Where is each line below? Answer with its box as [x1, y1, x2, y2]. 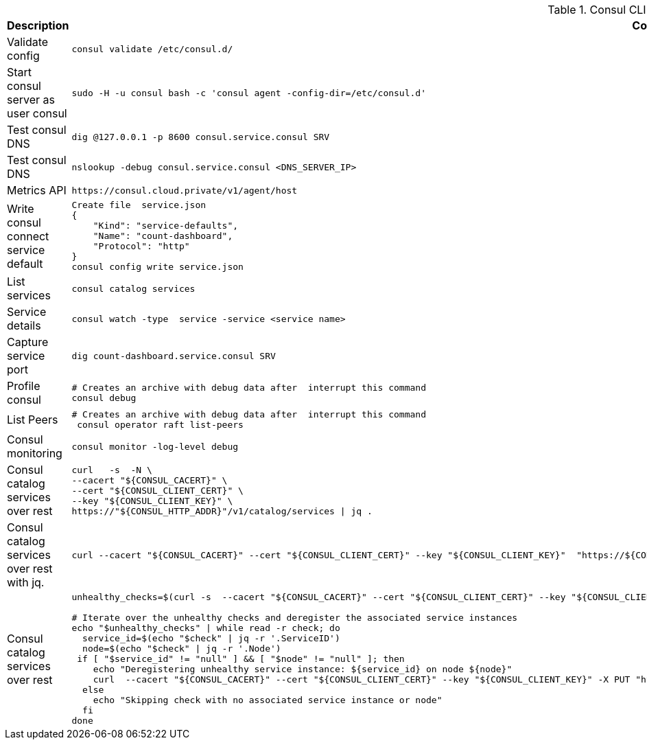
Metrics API [7, 183, 67, 197]
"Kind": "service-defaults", [93, 220, 239, 231]
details [7, 319, 41, 332]
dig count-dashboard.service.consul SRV [71, 350, 276, 361]
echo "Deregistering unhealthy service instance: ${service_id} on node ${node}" [93, 664, 513, 674]
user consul [7, 106, 67, 120]
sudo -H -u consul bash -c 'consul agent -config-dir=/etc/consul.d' [71, 87, 426, 98]
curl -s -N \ [71, 464, 152, 475]
